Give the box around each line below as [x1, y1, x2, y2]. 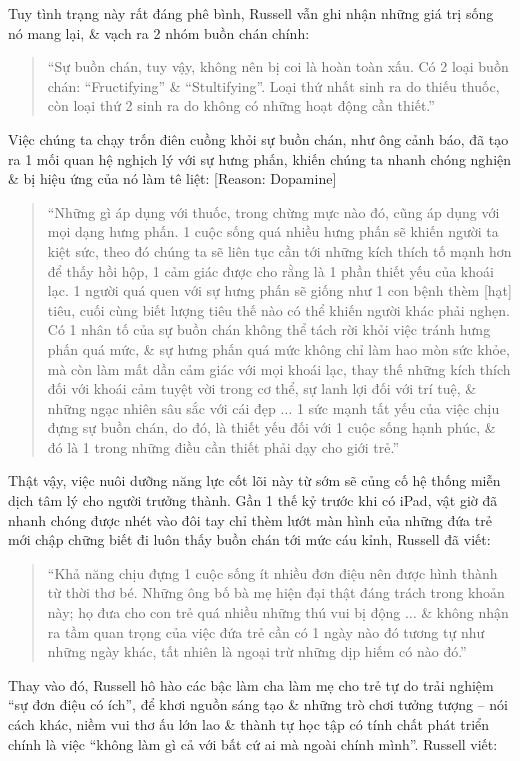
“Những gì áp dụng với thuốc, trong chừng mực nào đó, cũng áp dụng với [47, 201, 500, 222]
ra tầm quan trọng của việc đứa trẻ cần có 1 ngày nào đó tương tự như [47, 621, 485, 642]
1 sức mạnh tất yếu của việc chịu [296, 397, 500, 418]
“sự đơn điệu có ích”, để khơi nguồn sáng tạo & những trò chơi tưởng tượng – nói [8, 694, 508, 715]
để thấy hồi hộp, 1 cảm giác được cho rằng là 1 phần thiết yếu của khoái [47, 260, 494, 281]
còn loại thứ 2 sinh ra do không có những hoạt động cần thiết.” [47, 95, 435, 116]
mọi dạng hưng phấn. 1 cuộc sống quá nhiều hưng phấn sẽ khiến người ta [47, 221, 499, 242]
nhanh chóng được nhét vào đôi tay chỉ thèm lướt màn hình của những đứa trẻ [8, 509, 492, 530]
